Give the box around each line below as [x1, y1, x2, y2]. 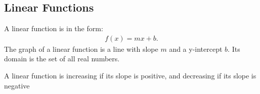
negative [4, 80, 30, 90]
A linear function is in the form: [4, 23, 103, 34]
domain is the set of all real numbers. [4, 53, 120, 64]
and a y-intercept [169, 43, 223, 54]
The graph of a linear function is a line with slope [4, 43, 158, 54]
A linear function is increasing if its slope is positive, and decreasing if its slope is [4, 70, 256, 81]
